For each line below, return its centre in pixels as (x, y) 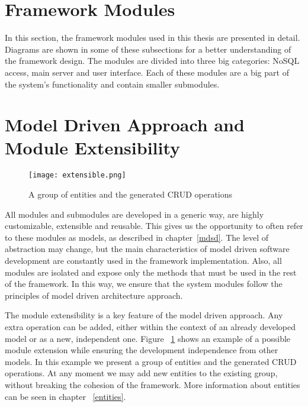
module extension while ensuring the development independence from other (142, 350)
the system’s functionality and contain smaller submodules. (112, 84)
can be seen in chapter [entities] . (65, 396)
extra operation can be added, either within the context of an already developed (150, 327)
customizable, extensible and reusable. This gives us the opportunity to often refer (154, 226)
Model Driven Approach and (125, 125)
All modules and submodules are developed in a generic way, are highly (134, 214)
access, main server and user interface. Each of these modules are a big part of (147, 72)
